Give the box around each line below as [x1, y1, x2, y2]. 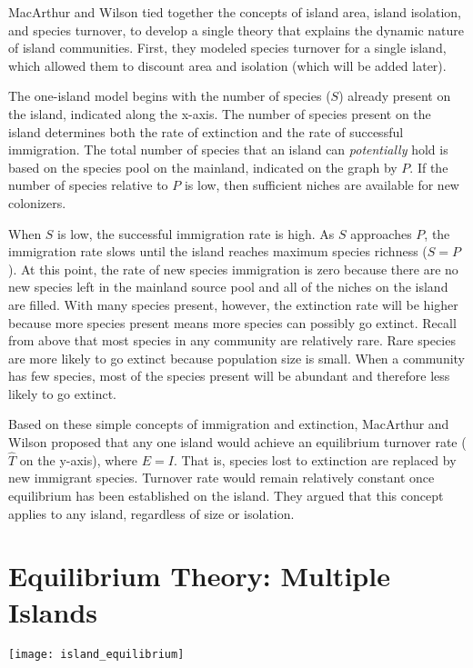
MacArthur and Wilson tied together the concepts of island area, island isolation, [8, 3, 461, 21]
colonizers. [8, 193, 66, 212]
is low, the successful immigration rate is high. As [57, 224, 335, 243]
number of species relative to [8, 175, 168, 194]
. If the [409, 157, 448, 176]
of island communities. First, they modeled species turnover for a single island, [8, 38, 447, 57]
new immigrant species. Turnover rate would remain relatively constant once [8, 468, 435, 487]
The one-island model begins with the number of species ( [8, 86, 331, 105]
